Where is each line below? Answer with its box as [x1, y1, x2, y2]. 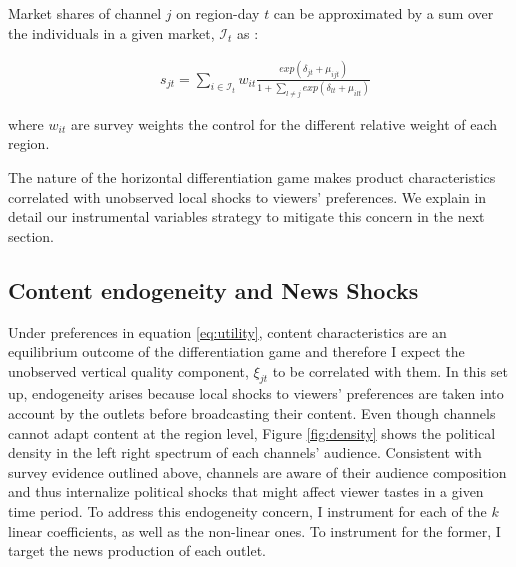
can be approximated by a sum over [273, 3, 494, 23]
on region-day [176, 3, 260, 23]
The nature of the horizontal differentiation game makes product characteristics [8, 166, 496, 187]
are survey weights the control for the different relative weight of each [70, 113, 498, 134]
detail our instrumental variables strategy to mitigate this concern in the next [8, 206, 485, 227]
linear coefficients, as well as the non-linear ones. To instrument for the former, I [8, 520, 501, 541]
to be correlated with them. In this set [272, 360, 508, 381]
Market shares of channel [8, 3, 162, 23]
